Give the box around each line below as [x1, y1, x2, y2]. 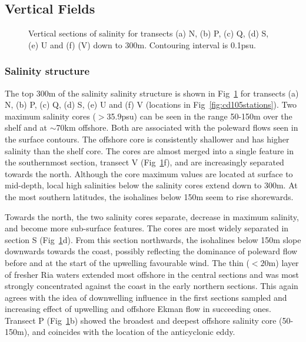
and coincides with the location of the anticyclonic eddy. [32, 326, 235, 338]
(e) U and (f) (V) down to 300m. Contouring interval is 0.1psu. [28, 38, 256, 51]
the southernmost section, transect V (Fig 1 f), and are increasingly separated [5, 156, 284, 168]
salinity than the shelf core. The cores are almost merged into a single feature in [5, 144, 294, 157]
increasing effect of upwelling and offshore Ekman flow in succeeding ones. [5, 303, 271, 315]
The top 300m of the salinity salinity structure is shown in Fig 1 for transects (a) [5, 87, 299, 99]
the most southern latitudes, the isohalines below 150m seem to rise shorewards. [5, 190, 294, 202]
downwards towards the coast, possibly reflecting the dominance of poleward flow [5, 245, 298, 257]
